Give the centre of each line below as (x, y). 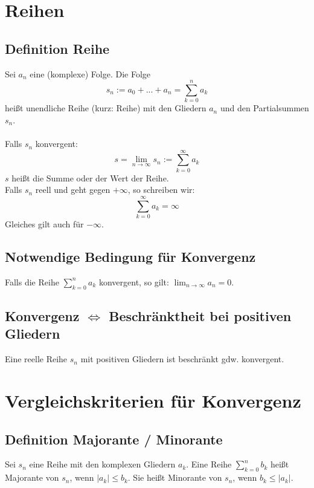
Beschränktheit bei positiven (200, 316)
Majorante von (32, 477)
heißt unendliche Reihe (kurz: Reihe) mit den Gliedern (106, 108)
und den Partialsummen (264, 108)
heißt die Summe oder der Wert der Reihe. (90, 177)
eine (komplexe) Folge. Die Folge (90, 73)
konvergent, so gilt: (134, 281)
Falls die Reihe (32, 281)
